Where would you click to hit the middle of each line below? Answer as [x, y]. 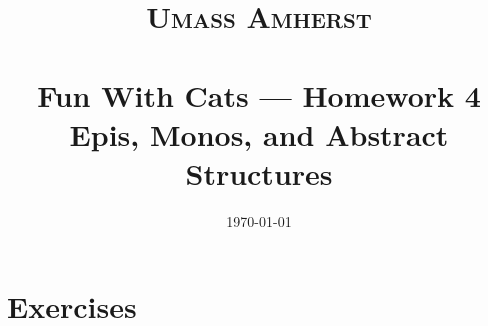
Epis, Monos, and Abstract [259, 133]
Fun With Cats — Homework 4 [259, 94]
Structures [259, 172]
